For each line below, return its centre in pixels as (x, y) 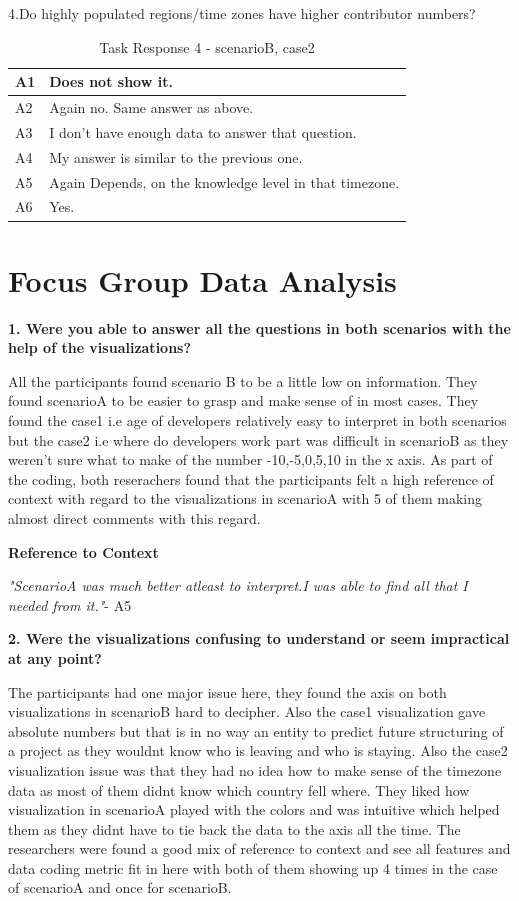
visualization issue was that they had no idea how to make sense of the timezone (255, 769)
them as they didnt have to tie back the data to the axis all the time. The (234, 828)
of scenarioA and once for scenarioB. (120, 887)
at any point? (55, 657)
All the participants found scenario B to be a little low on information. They (243, 380)
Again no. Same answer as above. (151, 107)
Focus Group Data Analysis (202, 279)
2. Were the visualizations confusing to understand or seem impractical (259, 638)
